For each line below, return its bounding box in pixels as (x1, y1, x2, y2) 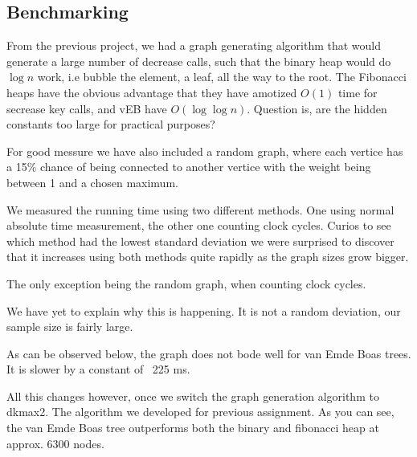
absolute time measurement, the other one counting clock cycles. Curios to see (6, 217, 391, 234)
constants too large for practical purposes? (6, 116, 215, 133)
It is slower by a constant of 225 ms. (6, 361, 190, 377)
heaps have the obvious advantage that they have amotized (6, 84, 297, 100)
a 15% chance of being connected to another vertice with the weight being (6, 158, 371, 175)
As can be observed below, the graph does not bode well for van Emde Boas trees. (6, 345, 411, 361)
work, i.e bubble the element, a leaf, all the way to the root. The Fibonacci (37, 68, 407, 85)
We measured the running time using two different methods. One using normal (6, 201, 395, 218)
